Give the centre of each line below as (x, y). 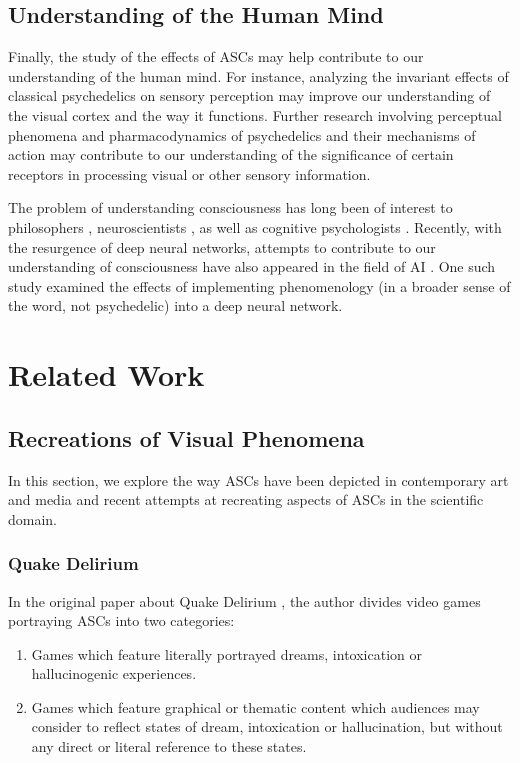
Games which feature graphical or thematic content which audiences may (255, 706)
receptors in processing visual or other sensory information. (189, 173)
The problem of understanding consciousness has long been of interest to (230, 207)
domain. (33, 518)
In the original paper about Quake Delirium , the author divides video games (244, 600)
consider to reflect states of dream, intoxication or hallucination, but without (267, 726)
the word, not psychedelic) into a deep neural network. (175, 305)
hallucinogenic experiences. (114, 673)
